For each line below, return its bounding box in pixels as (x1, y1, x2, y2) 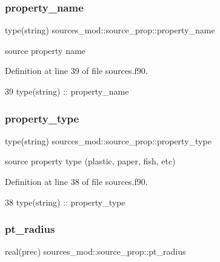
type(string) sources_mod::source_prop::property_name (5, 24, 215, 36)
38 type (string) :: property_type (5, 195, 125, 208)
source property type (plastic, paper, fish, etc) (5, 155, 176, 167)
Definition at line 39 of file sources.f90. (5, 64, 148, 77)
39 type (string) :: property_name (5, 85, 129, 97)
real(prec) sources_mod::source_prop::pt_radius (5, 245, 186, 258)
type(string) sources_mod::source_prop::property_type (5, 134, 212, 147)
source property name (5, 44, 85, 56)
